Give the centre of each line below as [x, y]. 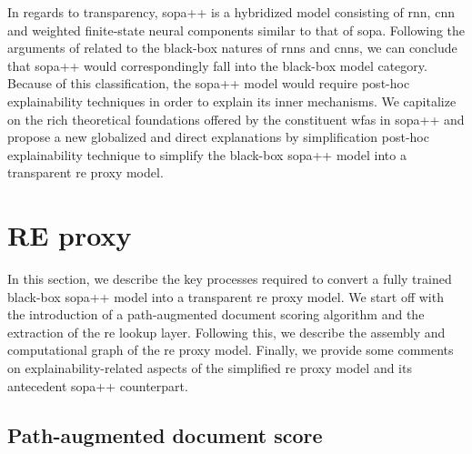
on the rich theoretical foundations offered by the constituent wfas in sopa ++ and [236, 119]
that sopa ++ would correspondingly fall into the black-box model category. [217, 65]
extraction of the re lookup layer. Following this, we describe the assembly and [226, 332]
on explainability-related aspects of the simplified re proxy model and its [210, 368]
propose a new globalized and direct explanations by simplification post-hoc [218, 137]
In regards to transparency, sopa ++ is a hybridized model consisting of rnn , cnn [231, 12]
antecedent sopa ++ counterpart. [98, 385]
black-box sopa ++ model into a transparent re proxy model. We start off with [226, 296]
